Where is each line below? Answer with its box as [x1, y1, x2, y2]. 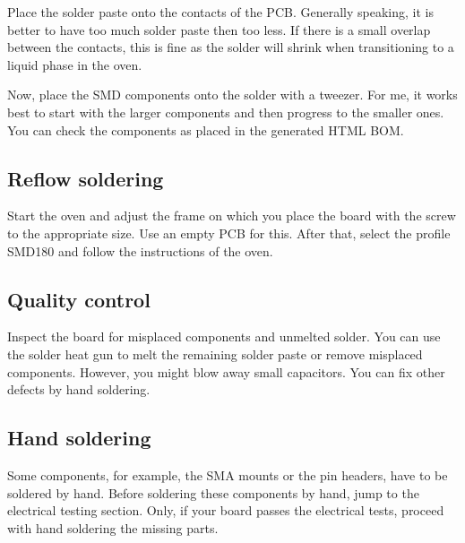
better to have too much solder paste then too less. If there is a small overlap [7, 20, 431, 39]
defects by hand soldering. [7, 380, 151, 399]
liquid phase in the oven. [7, 55, 142, 73]
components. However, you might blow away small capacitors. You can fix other [7, 362, 445, 381]
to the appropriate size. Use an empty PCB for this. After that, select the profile [7, 223, 451, 242]
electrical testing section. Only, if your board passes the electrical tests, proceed [7, 501, 444, 520]
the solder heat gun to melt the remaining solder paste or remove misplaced [7, 344, 423, 363]
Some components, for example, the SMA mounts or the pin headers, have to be [7, 465, 448, 484]
